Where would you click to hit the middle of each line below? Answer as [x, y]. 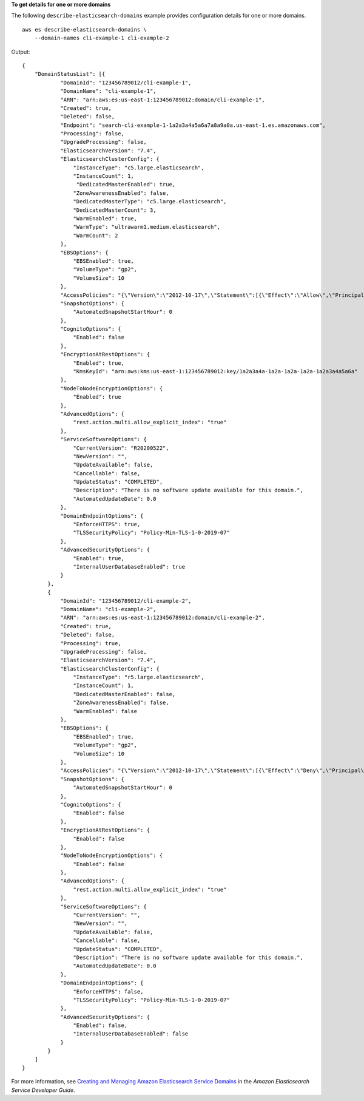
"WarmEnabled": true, [105, 218]
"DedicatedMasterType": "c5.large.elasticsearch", [150, 202]
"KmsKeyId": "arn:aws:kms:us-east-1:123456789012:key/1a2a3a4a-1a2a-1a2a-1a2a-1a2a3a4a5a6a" [215, 371]
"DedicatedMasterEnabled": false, [124, 694]
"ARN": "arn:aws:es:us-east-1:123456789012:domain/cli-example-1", [163, 100]
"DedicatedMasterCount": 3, [115, 210]
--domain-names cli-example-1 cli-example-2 [102, 38]
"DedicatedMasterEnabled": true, [126, 185]
